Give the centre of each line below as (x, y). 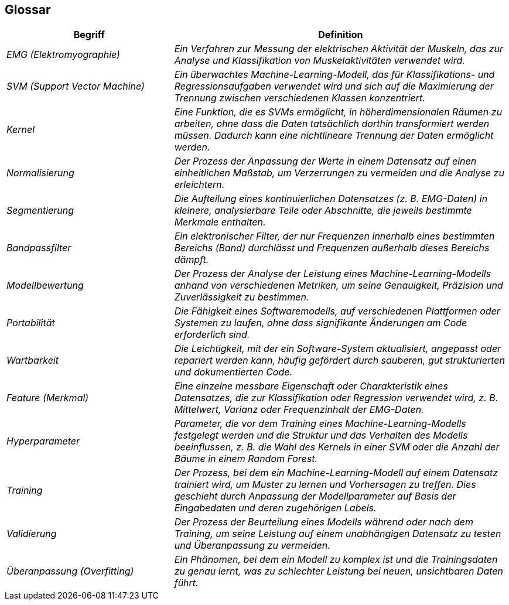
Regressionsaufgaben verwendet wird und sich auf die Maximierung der (334, 86)
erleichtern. (199, 185)
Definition (341, 35)
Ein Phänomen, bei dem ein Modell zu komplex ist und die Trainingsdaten (336, 560)
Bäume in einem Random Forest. (246, 459)
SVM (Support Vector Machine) (76, 86)
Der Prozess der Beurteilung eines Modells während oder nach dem (324, 522)
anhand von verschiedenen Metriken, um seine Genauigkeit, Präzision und (339, 286)
